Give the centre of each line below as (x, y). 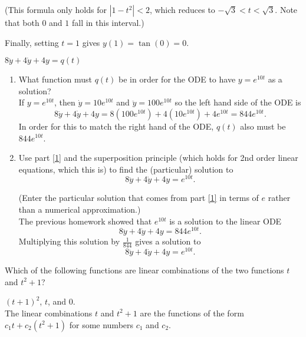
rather (279, 198)
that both (22, 22)
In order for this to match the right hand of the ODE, (116, 126)
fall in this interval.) (108, 22)
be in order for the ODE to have (177, 79)
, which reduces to (182, 9)
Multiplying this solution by (69, 241)
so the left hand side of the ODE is (238, 102)
